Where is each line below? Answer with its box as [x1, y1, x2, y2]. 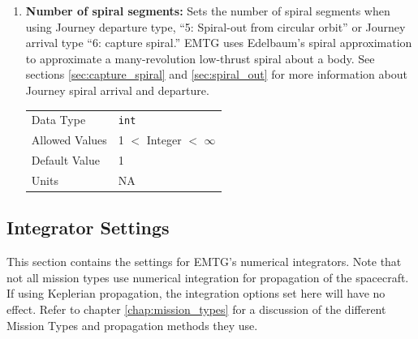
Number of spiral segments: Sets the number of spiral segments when [25, 2, 390, 19]
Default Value [31, 152, 101, 169]
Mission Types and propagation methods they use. [6, 316, 258, 333]
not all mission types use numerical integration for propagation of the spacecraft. [6, 268, 409, 285]
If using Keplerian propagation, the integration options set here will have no [6, 285, 386, 302]
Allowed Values [31, 131, 107, 148]
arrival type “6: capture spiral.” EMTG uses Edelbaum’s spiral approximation [25, 34, 412, 51]
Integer [146, 131, 182, 148]
